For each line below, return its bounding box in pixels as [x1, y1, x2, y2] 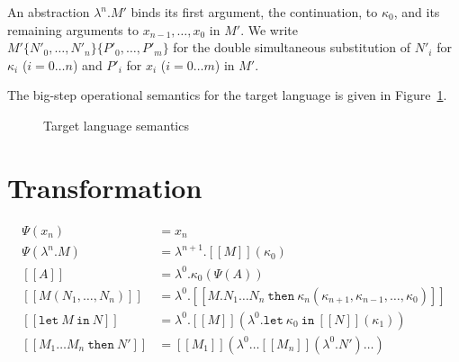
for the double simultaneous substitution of [173, 38, 411, 57]
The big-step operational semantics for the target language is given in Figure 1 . [7, 86, 447, 104]
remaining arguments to [7, 20, 139, 39]
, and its [393, 3, 440, 21]
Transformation [7, 168, 202, 205]
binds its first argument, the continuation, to [130, 3, 378, 21]
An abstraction [7, 3, 90, 21]
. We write [240, 20, 298, 39]
